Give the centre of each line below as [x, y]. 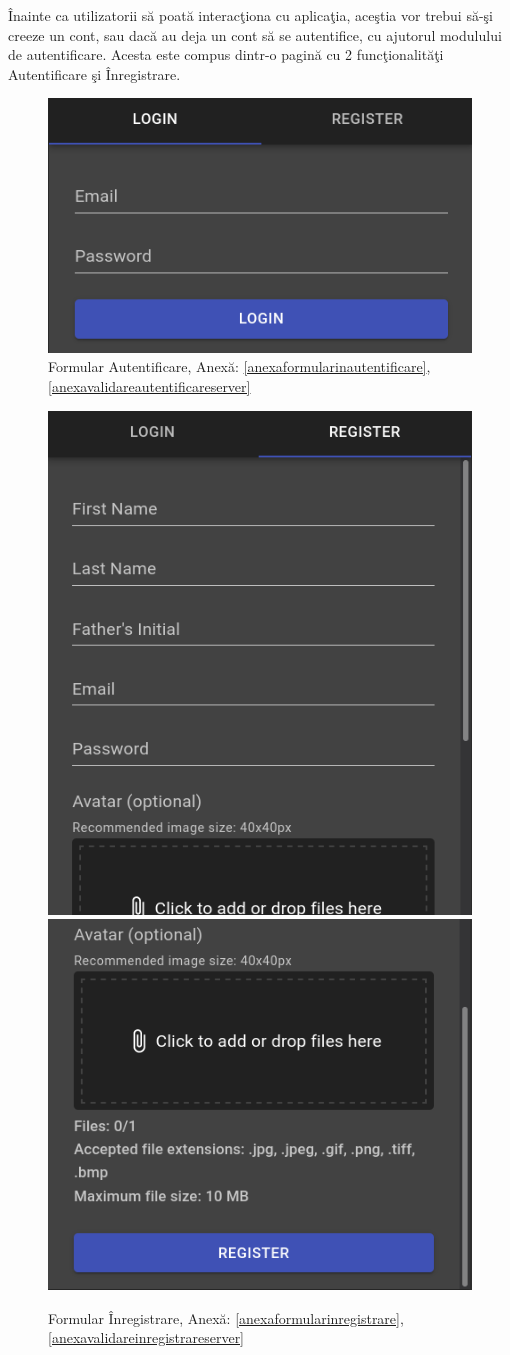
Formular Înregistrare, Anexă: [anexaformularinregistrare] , [226, 1317]
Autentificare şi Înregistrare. [94, 73]
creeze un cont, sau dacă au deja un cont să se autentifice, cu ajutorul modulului [255, 34]
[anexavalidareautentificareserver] [149, 385]
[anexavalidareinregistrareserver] [146, 1337]
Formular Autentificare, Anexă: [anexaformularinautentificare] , [239, 366]
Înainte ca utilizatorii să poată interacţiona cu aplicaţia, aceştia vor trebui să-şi [251, 15]
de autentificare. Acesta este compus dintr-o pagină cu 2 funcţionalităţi [226, 54]
